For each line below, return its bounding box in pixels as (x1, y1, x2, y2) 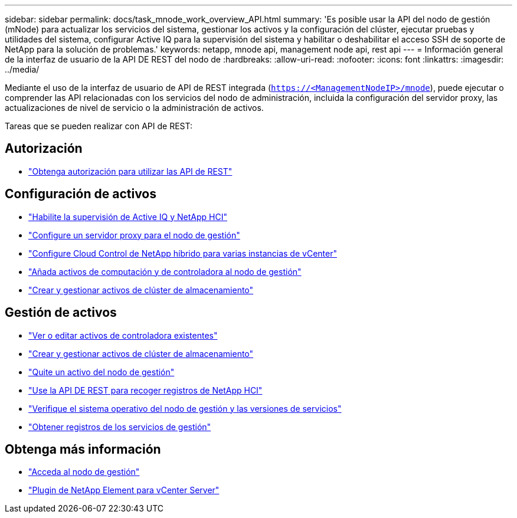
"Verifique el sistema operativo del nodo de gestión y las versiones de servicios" (28, 403, 342, 414)
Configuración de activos (5, 186, 156, 202)
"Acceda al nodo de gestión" (28, 467, 140, 477)
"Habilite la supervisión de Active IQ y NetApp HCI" (28, 211, 227, 222)
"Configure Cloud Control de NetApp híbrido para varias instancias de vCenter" (28, 248, 337, 258)
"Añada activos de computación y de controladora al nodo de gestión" (28, 266, 302, 277)
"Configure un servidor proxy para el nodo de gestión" (28, 230, 240, 240)
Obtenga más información (5, 441, 161, 457)
